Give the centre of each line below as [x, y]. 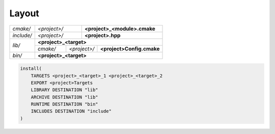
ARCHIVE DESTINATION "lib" [65, 97]
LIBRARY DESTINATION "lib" [65, 90]
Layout [24, 13]
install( [31, 69]
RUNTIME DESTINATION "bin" [65, 104]
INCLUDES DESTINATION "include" [71, 111]
